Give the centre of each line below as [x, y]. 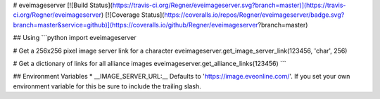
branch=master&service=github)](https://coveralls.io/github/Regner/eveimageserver [135, 25]
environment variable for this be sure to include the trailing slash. [107, 86]
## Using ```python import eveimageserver [75, 38]
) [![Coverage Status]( [133, 15]
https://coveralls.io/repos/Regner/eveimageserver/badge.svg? [254, 15]
